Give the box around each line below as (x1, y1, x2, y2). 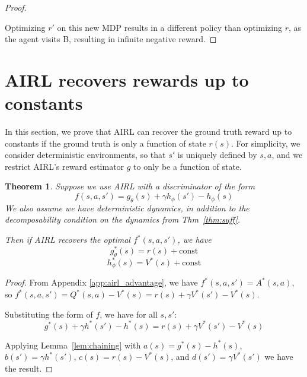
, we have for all (100, 308, 158, 320)
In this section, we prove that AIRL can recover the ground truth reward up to (5, 125, 292, 138)
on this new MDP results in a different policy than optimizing (57, 21, 282, 33)
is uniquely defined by (177, 148, 257, 161)
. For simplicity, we (231, 137, 300, 149)
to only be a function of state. (133, 160, 242, 172)
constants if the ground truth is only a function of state (5, 137, 206, 149)
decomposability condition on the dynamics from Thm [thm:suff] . (5, 213, 241, 226)
